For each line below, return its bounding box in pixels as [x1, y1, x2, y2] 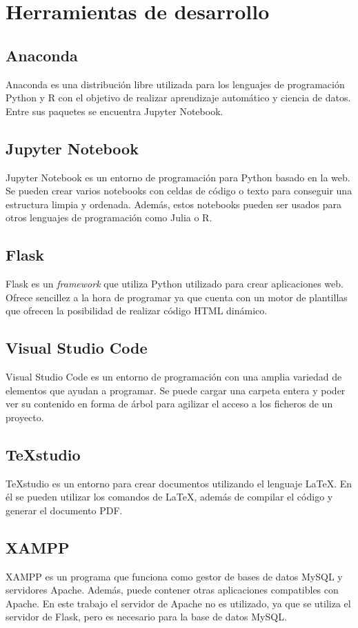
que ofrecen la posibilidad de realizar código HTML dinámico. [6, 303, 268, 318]
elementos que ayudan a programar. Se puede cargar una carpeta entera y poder [6, 383, 346, 397]
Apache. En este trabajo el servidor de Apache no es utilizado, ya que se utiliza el [6, 596, 351, 610]
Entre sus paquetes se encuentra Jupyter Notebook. [6, 103, 223, 118]
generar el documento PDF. [6, 503, 123, 517]
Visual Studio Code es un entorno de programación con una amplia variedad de [6, 369, 342, 384]
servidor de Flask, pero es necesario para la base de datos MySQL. [6, 609, 287, 624]
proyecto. [6, 409, 44, 424]
